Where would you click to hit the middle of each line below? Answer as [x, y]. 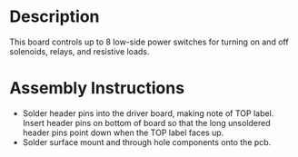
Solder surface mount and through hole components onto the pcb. [147, 142]
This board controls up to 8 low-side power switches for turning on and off [149, 42]
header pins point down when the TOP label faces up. [123, 132]
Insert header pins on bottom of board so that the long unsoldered [146, 123]
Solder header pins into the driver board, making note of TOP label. [148, 113]
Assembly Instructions [97, 88]
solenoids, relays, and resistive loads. [79, 51]
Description [55, 17]
